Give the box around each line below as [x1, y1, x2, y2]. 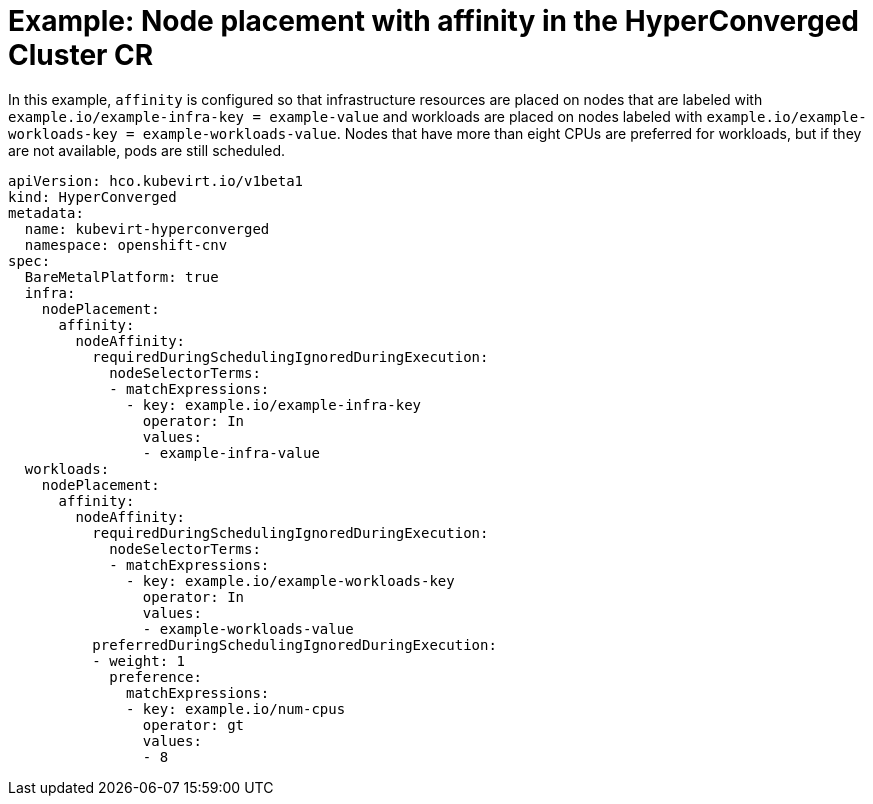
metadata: [8, 204, 84, 221]
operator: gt [142, 716, 245, 733]
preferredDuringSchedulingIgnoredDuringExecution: [92, 636, 497, 653]
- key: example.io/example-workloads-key [126, 572, 455, 589]
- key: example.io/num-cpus [126, 700, 346, 717]
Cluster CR [8, 38, 154, 72]
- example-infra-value [142, 444, 320, 461]
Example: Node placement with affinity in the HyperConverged [8, 4, 859, 38]
